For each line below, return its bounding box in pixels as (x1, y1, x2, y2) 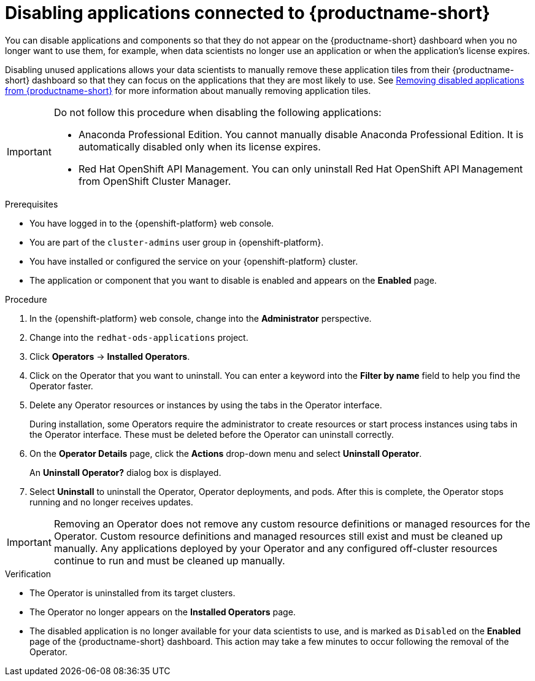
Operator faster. (29, 380, 93, 391)
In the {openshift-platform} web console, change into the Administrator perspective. (29, 313, 372, 324)
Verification (5, 568, 52, 579)
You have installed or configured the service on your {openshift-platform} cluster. (29, 255, 358, 267)
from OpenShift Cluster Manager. (78, 174, 231, 187)
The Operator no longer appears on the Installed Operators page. (29, 606, 296, 617)
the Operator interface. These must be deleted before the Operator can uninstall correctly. (29, 429, 394, 440)
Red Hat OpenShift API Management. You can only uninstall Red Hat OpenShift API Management (78, 162, 523, 175)
